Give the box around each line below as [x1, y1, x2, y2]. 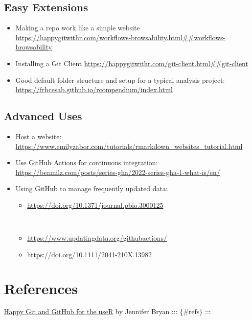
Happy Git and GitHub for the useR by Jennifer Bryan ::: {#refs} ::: [4, 306, 211, 317]
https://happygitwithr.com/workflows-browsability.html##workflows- [15, 32, 226, 42]
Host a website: [15, 131, 62, 141]
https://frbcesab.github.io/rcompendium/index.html [15, 84, 173, 95]
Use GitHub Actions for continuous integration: [15, 157, 158, 168]
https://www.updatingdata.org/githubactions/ [27, 233, 167, 243]
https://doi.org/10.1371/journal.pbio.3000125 [27, 199, 163, 210]
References [4, 278, 78, 298]
